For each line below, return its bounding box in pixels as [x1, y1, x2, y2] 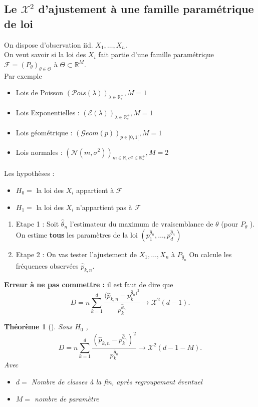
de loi [4, 16, 34, 31]
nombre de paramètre [35, 393, 99, 403]
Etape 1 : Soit [16, 219, 59, 229]
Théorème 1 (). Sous [4, 321, 73, 332]
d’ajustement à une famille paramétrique [38, 1, 254, 17]
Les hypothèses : [4, 168, 55, 178]
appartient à [76, 184, 114, 195]
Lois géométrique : [16, 127, 73, 137]
